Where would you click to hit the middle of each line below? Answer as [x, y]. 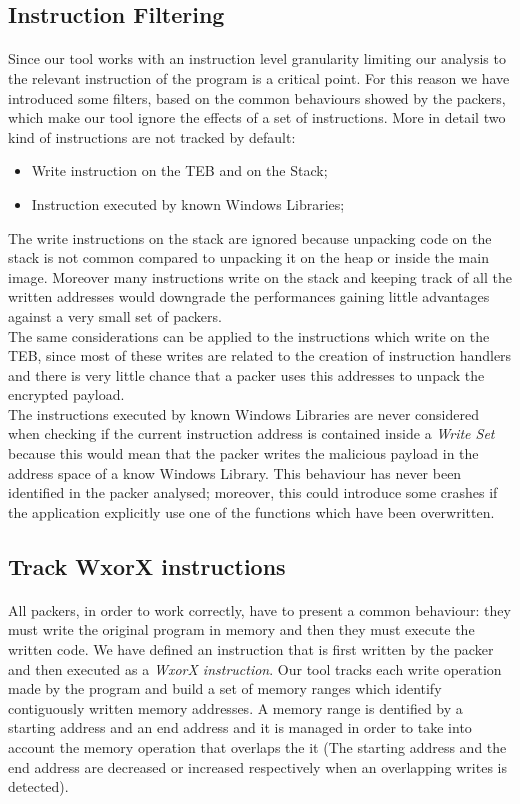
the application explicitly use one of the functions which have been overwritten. [251, 511]
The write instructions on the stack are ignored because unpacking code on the [250, 237]
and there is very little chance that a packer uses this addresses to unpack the [246, 374]
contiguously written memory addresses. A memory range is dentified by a [235, 707]
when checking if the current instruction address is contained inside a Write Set [251, 433]
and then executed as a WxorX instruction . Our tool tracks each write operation [255, 668]
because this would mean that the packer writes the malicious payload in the [243, 453]
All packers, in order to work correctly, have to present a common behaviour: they [259, 609]
